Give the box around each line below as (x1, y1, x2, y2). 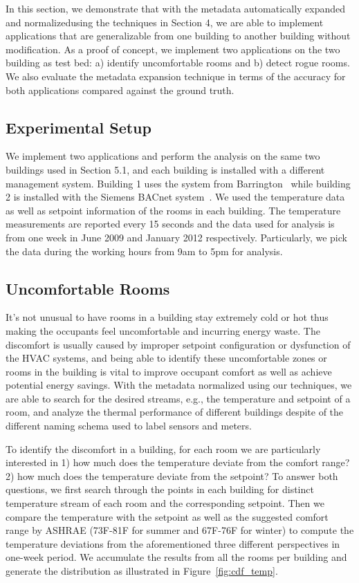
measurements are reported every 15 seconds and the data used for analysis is (6, 216, 335, 231)
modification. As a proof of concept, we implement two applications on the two (6, 41, 340, 56)
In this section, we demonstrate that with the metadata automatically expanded (6, 1, 346, 15)
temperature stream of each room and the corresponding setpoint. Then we (6, 496, 324, 510)
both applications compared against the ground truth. (6, 82, 234, 97)
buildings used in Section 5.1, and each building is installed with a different (6, 162, 325, 176)
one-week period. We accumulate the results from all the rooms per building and (6, 550, 347, 564)
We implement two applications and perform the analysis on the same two (6, 149, 320, 163)
